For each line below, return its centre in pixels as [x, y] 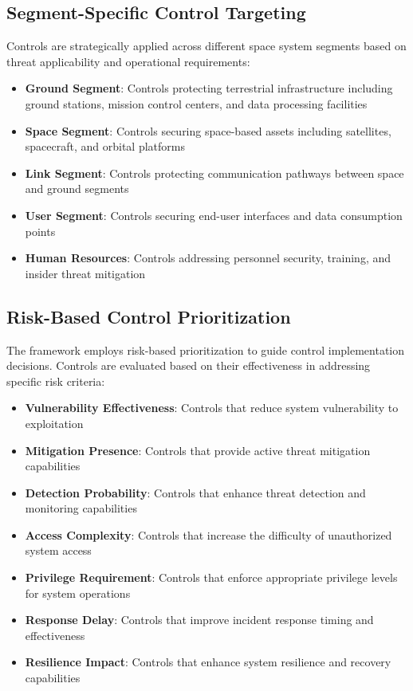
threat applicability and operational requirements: [128, 61]
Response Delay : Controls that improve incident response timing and [199, 620]
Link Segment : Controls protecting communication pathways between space [214, 173]
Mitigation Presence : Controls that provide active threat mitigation [198, 450]
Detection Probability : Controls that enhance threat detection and [195, 492]
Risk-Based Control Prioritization [149, 316]
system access [58, 550]
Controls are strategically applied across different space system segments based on [206, 46]
